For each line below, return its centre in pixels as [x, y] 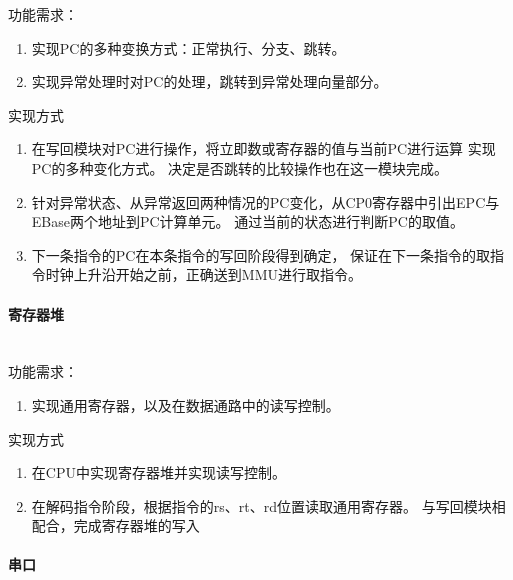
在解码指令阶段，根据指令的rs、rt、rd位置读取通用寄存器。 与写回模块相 [268, 505]
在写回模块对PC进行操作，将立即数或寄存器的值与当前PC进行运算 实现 [263, 148]
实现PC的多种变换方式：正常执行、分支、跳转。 [188, 47]
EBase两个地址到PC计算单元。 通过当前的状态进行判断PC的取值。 [247, 221]
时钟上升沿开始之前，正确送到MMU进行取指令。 [203, 274]
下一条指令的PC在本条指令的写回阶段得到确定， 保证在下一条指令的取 [261, 254]
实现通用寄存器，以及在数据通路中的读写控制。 [185, 404]
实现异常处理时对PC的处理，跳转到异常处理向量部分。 [209, 81]
